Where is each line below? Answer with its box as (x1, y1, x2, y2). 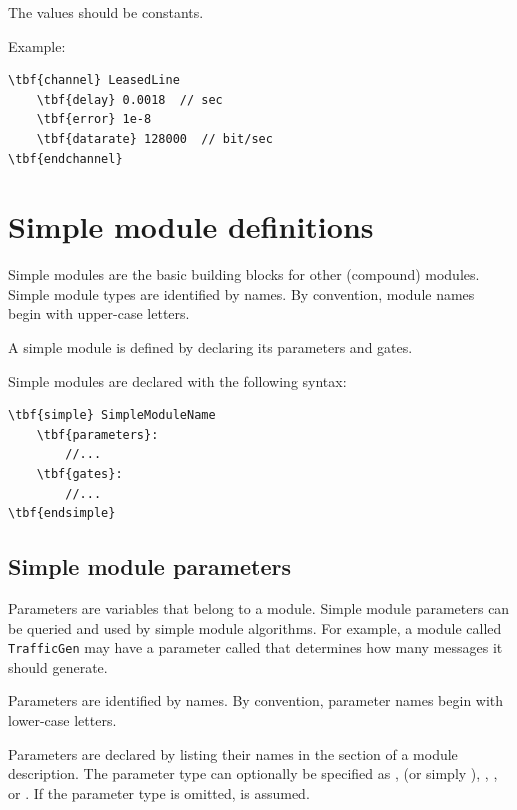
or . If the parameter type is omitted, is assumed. (8, 782, 310, 803)
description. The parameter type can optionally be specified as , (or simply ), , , (8, 763, 498, 784)
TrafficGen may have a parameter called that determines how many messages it (8, 637, 503, 658)
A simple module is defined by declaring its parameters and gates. (8, 337, 413, 358)
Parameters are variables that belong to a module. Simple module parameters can (8, 598, 510, 619)
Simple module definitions (8, 206, 374, 247)
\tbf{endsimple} (8, 506, 116, 521)
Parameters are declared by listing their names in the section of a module (8, 743, 458, 764)
